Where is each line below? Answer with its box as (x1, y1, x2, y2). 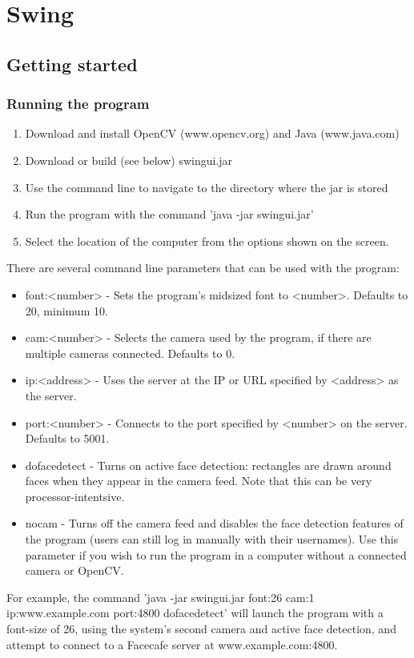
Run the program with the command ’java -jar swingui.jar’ (25, 206, 314, 223)
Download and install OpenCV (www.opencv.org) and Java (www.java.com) (25, 125, 400, 142)
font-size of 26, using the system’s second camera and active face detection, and (6, 620, 396, 637)
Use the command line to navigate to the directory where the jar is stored (25, 179, 388, 195)
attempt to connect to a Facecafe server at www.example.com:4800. (6, 636, 338, 652)
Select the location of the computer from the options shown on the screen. (25, 232, 389, 249)
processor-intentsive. (25, 487, 125, 504)
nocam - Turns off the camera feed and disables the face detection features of (25, 515, 404, 532)
